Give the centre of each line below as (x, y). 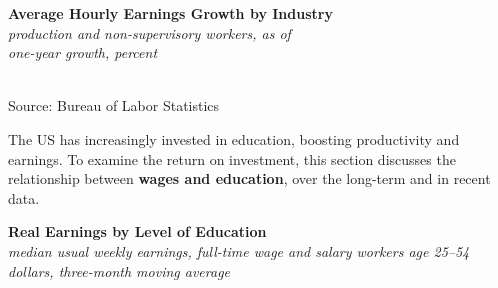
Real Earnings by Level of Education (137, 231)
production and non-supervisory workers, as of (149, 32)
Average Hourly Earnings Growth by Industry (170, 13)
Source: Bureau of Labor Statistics (114, 105)
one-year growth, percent (83, 52)
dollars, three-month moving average (119, 270)
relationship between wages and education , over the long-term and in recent (249, 178)
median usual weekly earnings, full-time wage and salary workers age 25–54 (239, 250)
